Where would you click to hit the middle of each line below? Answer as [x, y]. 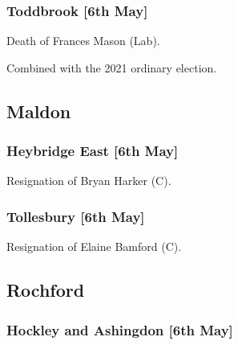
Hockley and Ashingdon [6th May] [120, 329]
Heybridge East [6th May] [93, 151]
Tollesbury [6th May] [76, 216]
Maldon [39, 111]
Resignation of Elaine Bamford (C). [94, 246]
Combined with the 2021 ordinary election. [112, 67]
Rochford [46, 290]
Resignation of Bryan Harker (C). [89, 181]
